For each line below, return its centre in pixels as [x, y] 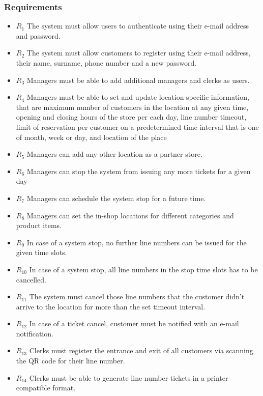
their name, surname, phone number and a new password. [106, 63]
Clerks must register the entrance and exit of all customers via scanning [141, 350]
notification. [35, 333]
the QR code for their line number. [70, 361]
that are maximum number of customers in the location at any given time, [132, 107]
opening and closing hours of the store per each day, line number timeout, [131, 117]
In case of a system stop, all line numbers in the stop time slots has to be [143, 269]
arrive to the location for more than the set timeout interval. [111, 306]
